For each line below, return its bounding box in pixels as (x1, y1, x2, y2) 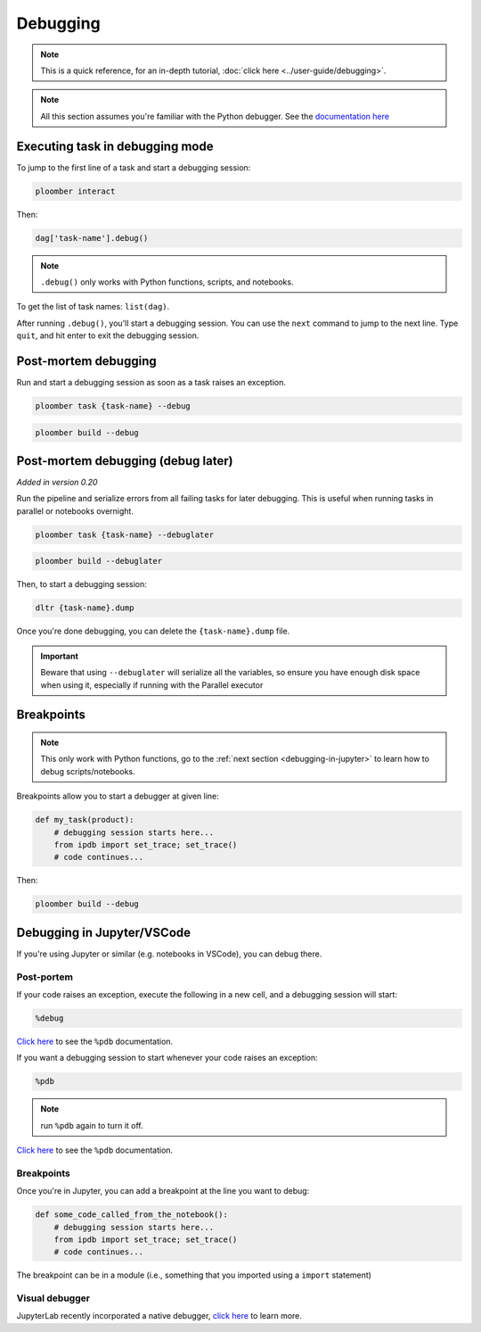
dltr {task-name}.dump (35, 603, 135, 613)
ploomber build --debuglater (35, 556, 163, 567)
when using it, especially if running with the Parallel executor (40, 679, 264, 691)
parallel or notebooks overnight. (16, 505, 134, 517)
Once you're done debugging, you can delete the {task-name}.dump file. (16, 625, 290, 637)
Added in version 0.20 (16, 477, 98, 488)
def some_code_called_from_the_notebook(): (35, 1210, 229, 1220)
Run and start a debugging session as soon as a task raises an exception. (16, 377, 287, 388)
